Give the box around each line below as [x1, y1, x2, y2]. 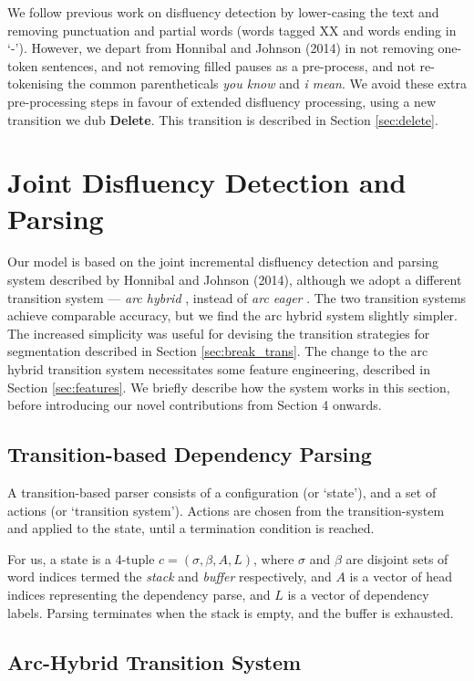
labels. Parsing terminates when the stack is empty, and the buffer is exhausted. [7, 602, 454, 622]
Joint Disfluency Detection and [7, 163, 407, 201]
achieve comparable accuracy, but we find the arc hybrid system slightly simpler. [7, 306, 458, 325]
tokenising [7, 74, 64, 93]
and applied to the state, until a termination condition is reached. [7, 519, 375, 538]
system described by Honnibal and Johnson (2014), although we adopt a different [7, 270, 462, 289]
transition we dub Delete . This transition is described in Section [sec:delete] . [7, 110, 438, 129]
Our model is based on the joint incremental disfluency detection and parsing [7, 252, 438, 271]
